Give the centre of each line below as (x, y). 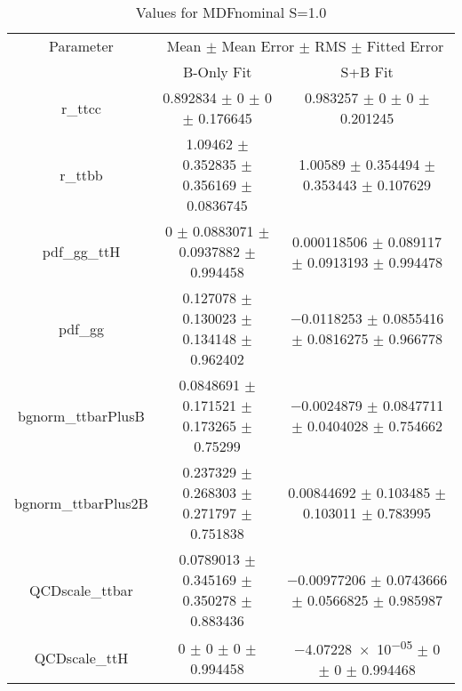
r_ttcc (81, 108)
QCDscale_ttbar (81, 590)
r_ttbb (81, 174)
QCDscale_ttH (81, 658)
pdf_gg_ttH (81, 251)
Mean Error (258, 46)
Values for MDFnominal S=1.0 (231, 12)
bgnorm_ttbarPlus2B (81, 502)
